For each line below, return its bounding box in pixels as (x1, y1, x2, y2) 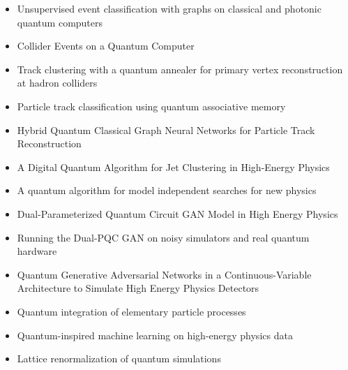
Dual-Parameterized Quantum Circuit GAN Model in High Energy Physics (17, 206, 338, 221)
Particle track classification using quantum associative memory (17, 98, 286, 113)
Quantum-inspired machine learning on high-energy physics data (17, 327, 293, 342)
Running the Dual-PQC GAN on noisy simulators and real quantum (17, 230, 310, 244)
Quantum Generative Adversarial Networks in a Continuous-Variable (17, 267, 312, 281)
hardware (17, 244, 57, 258)
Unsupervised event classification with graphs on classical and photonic (17, 1, 321, 15)
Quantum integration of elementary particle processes (17, 304, 246, 318)
